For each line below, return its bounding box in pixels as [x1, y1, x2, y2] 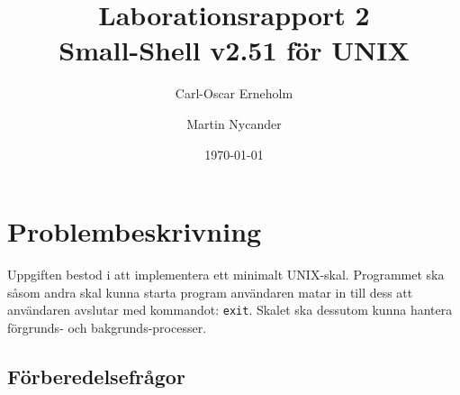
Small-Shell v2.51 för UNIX [59, 32, 410, 69]
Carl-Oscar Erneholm [175, 84, 293, 103]
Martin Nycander [186, 114, 282, 133]
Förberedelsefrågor [7, 362, 185, 390]
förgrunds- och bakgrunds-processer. [7, 317, 207, 336]
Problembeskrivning [7, 213, 262, 250]
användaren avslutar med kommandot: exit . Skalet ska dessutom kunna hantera [7, 300, 453, 319]
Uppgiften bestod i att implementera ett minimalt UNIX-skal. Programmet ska [7, 265, 445, 284]
